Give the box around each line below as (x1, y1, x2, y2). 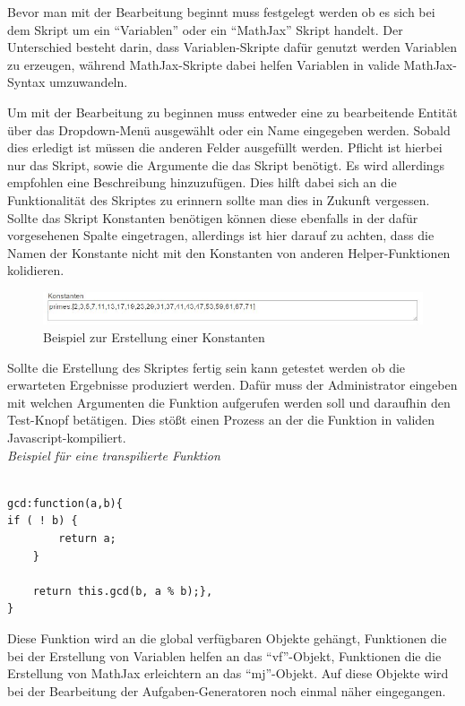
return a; (58, 532, 116, 546)
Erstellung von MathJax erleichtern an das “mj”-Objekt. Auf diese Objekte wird (7, 664, 449, 683)
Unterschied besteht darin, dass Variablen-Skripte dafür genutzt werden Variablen (7, 38, 457, 56)
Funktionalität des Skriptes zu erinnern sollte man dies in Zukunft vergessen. (7, 190, 430, 209)
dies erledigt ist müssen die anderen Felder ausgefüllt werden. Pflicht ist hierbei (7, 138, 443, 157)
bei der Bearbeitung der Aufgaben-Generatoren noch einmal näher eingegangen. (7, 681, 446, 700)
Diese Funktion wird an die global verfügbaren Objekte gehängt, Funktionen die (7, 628, 447, 647)
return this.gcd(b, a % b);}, (32, 584, 213, 598)
